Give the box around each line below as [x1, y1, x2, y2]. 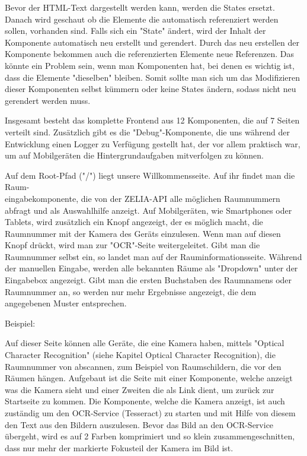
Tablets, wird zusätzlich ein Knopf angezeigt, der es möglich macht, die [5, 216, 263, 228]
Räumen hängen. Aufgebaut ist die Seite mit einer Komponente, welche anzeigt [5, 372, 293, 384]
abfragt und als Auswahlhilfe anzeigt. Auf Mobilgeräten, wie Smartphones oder [5, 204, 292, 216]
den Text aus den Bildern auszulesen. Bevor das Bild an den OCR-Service [5, 418, 274, 430]
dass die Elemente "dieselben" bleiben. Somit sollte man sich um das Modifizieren [5, 71, 300, 83]
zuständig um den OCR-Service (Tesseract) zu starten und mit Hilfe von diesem [5, 407, 296, 419]
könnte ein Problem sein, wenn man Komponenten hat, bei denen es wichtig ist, [5, 59, 295, 71]
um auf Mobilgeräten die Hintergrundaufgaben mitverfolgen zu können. [5, 149, 264, 161]
